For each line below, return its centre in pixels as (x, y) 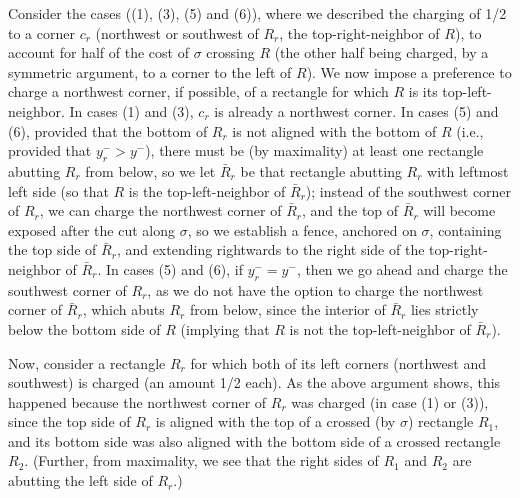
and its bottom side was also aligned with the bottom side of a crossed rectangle (254, 440)
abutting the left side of (80, 480)
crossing (230, 52)
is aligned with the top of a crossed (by (275, 421)
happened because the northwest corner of (137, 401)
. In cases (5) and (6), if (170, 268)
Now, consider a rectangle (87, 362)
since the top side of (69, 421)
